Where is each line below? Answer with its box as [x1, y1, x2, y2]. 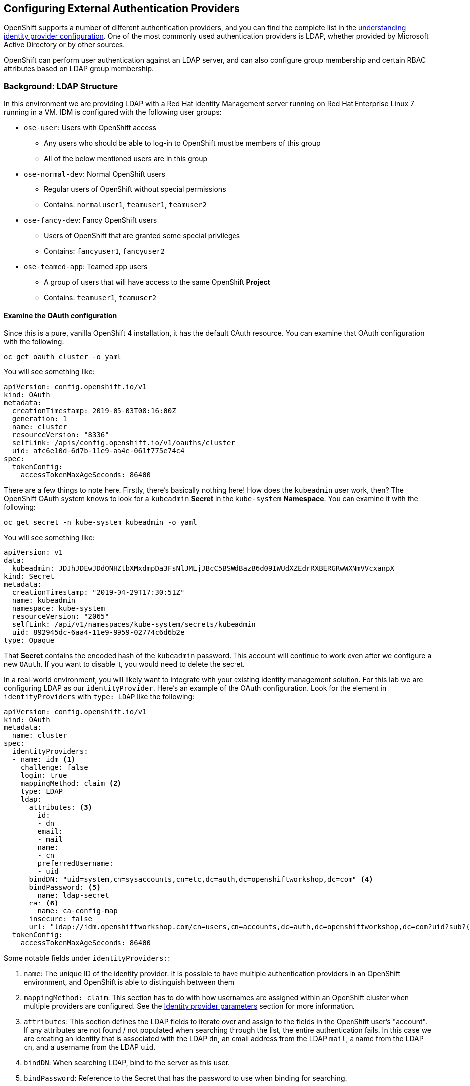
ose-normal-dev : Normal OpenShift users [24, 170, 165, 179]
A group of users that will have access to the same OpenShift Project [44, 278, 270, 287]
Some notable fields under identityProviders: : [4, 954, 170, 963]
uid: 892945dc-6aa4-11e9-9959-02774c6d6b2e [12, 628, 185, 637]
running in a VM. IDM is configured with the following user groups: [4, 108, 222, 117]
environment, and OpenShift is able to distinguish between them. [24, 978, 236, 987]
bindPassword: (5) [29, 883, 101, 892]
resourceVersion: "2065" [12, 612, 109, 621]
